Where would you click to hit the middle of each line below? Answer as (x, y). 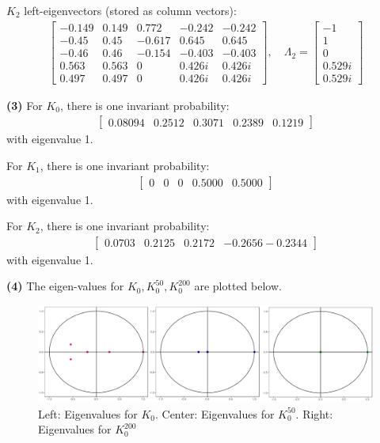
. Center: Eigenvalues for (215, 413)
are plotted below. (238, 286)
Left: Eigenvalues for (88, 413)
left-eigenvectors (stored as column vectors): (130, 10)
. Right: (314, 413)
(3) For (25, 105)
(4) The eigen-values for (65, 286)
